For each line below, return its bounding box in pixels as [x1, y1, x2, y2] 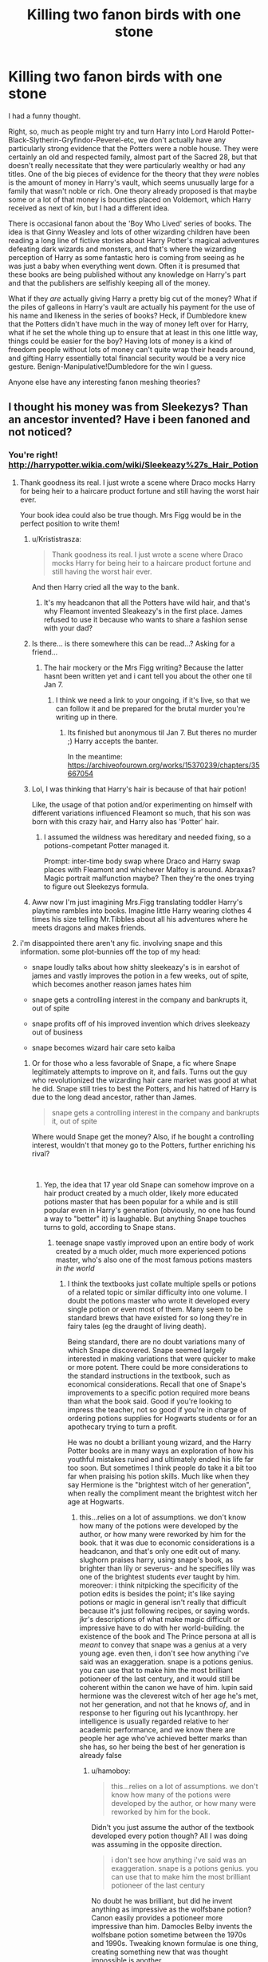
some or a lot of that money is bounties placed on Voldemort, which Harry [8, 194, 251, 204]
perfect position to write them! [19, 519, 120, 528]
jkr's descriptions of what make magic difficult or [79, 1614, 241, 1624]
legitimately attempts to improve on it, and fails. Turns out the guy [31, 1067, 248, 1076]
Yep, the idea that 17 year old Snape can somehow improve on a [43, 1179, 255, 1189]
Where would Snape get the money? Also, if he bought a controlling [31, 1131, 254, 1141]
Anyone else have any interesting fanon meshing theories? [8, 377, 201, 386]
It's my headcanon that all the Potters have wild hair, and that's [43, 598, 250, 607]
